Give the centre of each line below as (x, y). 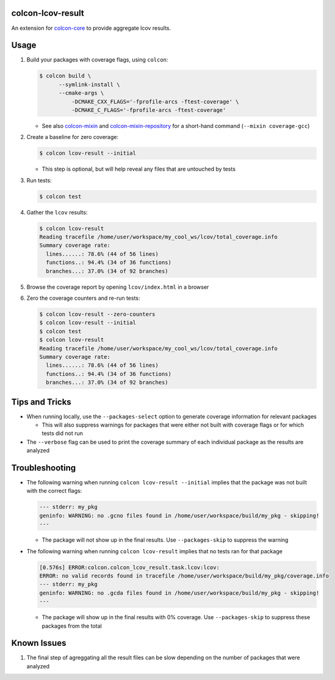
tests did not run (63, 433)
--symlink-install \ (89, 84)
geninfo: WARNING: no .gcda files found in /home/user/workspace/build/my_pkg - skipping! (179, 593)
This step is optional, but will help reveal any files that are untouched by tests (139, 169)
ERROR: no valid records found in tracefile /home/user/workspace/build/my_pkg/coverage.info (184, 576)
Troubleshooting (44, 468)
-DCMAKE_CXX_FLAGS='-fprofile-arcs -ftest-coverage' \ (155, 101)
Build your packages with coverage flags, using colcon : (97, 60)
